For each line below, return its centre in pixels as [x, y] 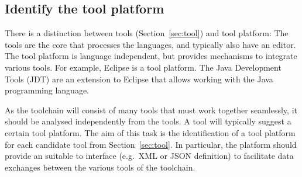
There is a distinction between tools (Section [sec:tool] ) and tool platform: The [147, 33]
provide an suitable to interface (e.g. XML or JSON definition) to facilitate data [149, 156]
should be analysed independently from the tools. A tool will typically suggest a [148, 121]
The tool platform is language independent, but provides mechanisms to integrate [151, 56]
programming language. [47, 90]
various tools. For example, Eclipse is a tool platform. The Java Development [143, 67]
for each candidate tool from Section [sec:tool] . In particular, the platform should [151, 144]
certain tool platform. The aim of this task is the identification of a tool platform [150, 132]
